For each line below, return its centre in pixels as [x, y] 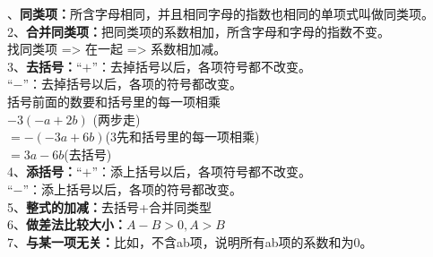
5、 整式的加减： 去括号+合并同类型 [109, 206]
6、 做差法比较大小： [67, 224]
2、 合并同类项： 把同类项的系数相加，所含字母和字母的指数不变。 [199, 31]
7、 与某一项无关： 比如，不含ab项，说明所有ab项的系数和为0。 [190, 241]
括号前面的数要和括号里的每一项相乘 [114, 101]
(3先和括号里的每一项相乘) [182, 137]
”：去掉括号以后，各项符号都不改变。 [202, 66]
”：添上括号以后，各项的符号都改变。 [133, 188]
